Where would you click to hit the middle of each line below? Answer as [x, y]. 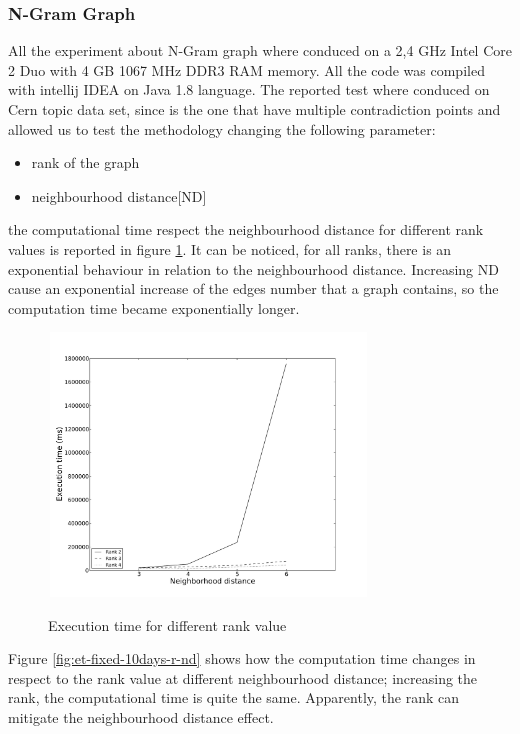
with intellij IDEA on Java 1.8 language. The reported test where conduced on [249, 89]
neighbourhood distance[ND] [119, 195]
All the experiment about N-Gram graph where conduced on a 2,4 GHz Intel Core [260, 50]
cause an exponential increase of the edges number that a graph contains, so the [253, 288]
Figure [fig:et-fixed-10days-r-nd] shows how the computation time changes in [242, 658]
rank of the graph [85, 162]
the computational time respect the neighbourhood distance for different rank [246, 229]
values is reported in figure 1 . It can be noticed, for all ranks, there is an [230, 248]
